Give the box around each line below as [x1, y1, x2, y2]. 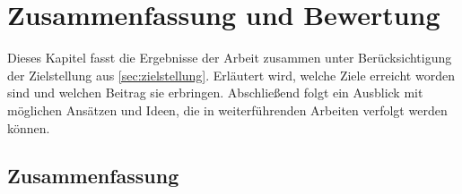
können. [7, 118, 50, 137]
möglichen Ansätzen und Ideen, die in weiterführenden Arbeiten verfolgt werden [7, 100, 448, 119]
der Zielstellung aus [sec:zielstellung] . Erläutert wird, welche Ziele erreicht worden [7, 65, 455, 84]
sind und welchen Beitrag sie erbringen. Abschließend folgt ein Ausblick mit [7, 83, 423, 102]
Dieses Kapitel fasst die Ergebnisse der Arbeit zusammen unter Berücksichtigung [7, 48, 452, 67]
